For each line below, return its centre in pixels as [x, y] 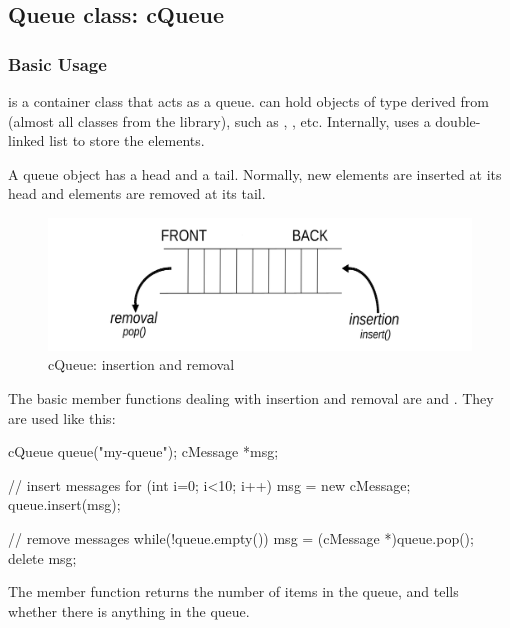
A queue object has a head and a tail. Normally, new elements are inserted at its [255, 173]
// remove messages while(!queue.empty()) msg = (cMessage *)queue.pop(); [241, 538]
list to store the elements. [127, 140]
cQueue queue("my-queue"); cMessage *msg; [143, 451]
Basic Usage [57, 63]
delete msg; [42, 557]
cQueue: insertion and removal [141, 364]
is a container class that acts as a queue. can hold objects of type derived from [248, 101]
